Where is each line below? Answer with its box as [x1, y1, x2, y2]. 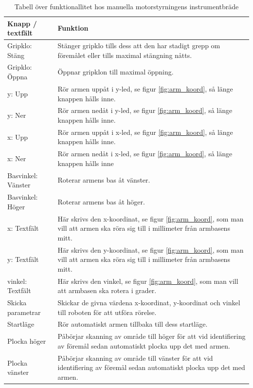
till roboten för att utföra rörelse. [57, 307, 157, 317]
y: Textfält [7, 254, 39, 264]
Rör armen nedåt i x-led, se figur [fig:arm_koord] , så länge [57, 148, 233, 159]
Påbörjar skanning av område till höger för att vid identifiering [57, 331, 246, 341]
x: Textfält [7, 223, 39, 233]
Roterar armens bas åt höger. [57, 196, 145, 206]
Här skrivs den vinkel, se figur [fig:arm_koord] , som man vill [57, 276, 238, 286]
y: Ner [7, 110, 26, 120]
